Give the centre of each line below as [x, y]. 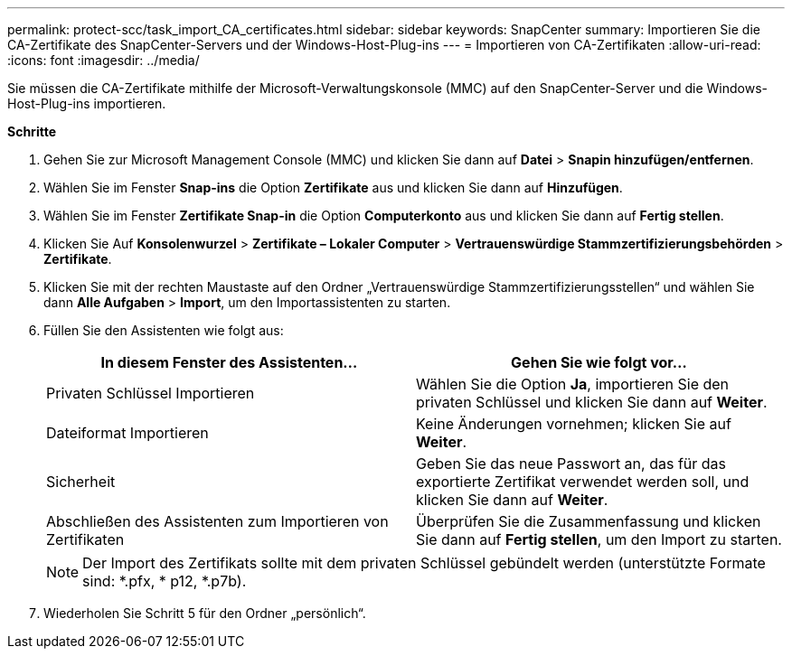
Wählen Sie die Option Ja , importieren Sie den [573, 384]
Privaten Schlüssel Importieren [151, 393]
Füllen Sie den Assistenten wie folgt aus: [164, 330]
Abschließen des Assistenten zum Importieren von [217, 521]
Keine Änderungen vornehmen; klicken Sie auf [574, 424]
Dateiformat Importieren [127, 433]
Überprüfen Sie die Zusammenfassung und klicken [589, 521]
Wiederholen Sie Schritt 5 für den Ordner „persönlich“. [205, 613]
